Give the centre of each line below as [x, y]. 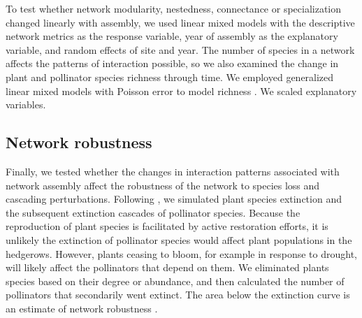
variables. [26, 104]
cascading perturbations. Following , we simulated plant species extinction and [174, 199]
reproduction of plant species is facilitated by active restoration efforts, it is [167, 226]
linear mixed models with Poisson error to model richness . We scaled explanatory [181, 91]
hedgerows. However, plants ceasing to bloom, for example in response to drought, [182, 253]
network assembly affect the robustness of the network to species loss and [163, 185]
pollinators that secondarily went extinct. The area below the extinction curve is [178, 295]
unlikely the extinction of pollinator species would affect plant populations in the [179, 239]
